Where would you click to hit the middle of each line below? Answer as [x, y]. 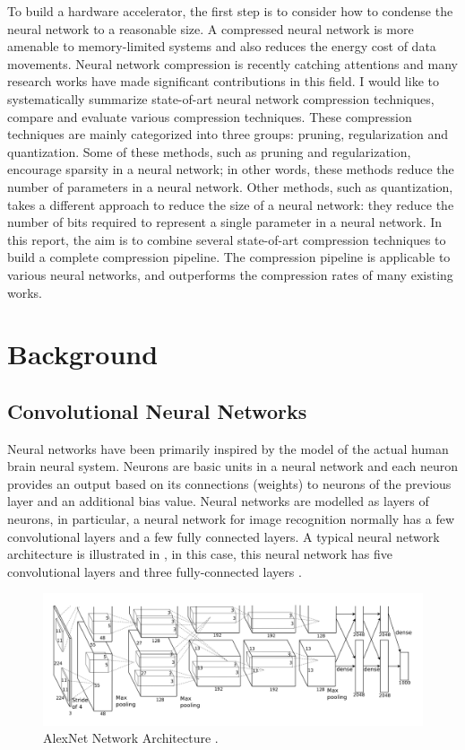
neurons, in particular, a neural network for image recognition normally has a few [231, 519]
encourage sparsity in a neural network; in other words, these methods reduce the [231, 169]
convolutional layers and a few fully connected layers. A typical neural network [224, 536]
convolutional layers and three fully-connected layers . [155, 571]
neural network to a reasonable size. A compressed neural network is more [211, 28]
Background [83, 354]
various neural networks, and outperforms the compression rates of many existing [230, 274]
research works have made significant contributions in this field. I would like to [223, 81]
